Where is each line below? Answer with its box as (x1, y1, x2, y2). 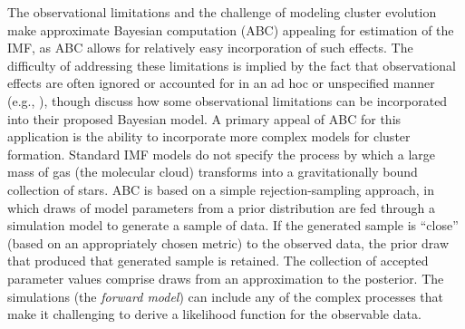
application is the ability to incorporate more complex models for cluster (7, 127, 411, 146)
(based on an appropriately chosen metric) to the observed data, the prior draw (7, 233, 450, 252)
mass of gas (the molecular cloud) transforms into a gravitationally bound (7, 162, 418, 181)
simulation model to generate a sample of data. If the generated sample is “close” (7, 216, 459, 235)
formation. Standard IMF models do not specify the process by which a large (7, 144, 436, 163)
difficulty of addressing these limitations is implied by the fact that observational (7, 55, 456, 74)
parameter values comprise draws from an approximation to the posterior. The (7, 268, 444, 287)
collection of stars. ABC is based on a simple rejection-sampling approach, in (7, 179, 434, 198)
